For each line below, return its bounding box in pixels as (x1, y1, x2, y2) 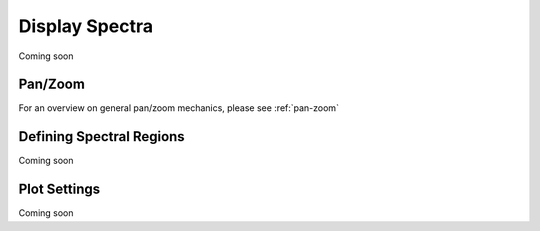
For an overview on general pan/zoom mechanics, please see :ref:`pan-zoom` (18, 102, 340, 114)
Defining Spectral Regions (18, 128, 185, 145)
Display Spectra (18, 15, 154, 37)
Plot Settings (18, 181, 101, 198)
